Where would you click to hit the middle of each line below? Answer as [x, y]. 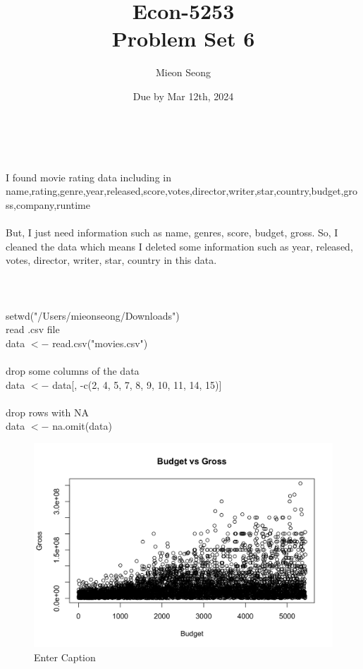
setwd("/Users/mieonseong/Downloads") [93, 315]
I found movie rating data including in [88, 177]
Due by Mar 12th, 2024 [183, 96]
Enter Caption [65, 657]
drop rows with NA [47, 412]
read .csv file [33, 329]
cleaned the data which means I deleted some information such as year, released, [179, 246]
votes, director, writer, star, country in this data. [111, 260]
